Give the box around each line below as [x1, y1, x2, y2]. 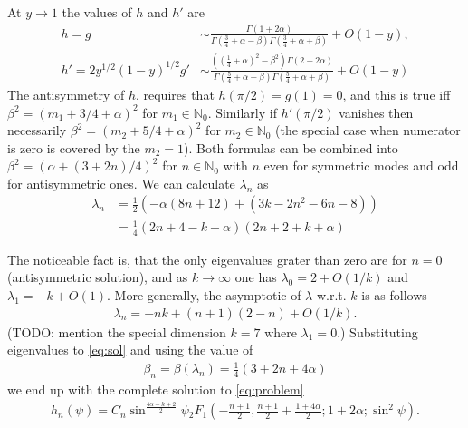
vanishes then [339, 102, 414, 122]
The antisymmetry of [7, 84, 125, 103]
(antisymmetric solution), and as [7, 267, 188, 287]
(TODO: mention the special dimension [7, 322, 226, 341]
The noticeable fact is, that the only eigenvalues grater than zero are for [7, 249, 407, 268]
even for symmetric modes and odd [263, 156, 459, 175]
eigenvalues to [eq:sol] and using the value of [7, 340, 253, 359]
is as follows [361, 286, 427, 305]
